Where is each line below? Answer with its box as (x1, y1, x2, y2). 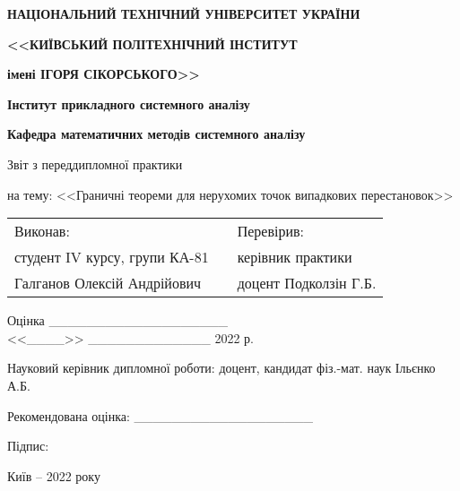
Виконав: (14, 220, 70, 242)
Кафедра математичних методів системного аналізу (7, 125, 306, 143)
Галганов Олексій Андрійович (14, 272, 202, 294)
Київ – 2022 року (7, 466, 100, 485)
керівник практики (237, 246, 352, 268)
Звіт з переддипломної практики (7, 154, 183, 173)
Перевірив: (237, 220, 305, 242)
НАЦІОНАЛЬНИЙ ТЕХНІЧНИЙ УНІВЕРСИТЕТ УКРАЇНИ (7, 4, 360, 22)
